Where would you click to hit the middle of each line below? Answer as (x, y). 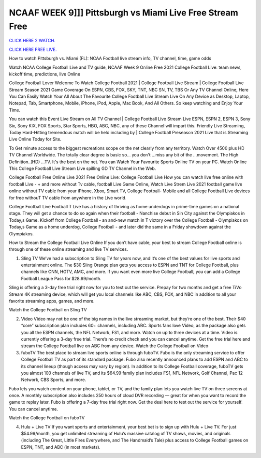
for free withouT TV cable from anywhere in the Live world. (68, 198)
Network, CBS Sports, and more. (54, 380)
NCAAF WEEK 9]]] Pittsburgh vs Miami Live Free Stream (124, 13)
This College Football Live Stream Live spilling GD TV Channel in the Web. (82, 168)
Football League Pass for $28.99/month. (61, 278)
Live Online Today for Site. (35, 139)
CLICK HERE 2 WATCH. (32, 41)
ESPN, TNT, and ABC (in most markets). (61, 447)
